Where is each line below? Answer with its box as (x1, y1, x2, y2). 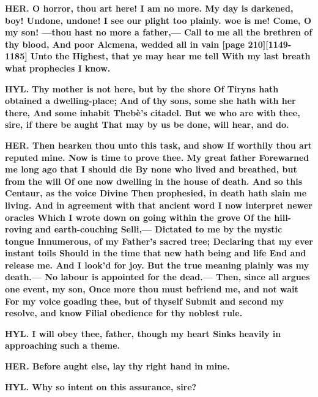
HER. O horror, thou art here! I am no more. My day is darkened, (5, 2, 294, 14)
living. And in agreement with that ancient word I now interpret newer (5, 198, 312, 211)
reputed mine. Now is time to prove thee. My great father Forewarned (5, 150, 309, 163)
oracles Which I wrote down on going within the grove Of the (5, 210, 271, 223)
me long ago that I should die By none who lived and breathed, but (5, 163, 297, 176)
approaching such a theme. (5, 339, 120, 352)
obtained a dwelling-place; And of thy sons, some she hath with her (5, 94, 296, 107)
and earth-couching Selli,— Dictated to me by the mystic (35, 223, 283, 236)
